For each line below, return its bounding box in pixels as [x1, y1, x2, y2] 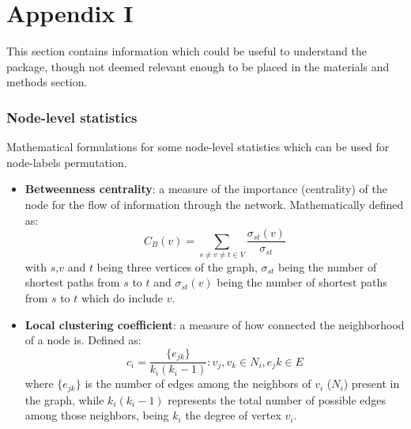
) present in [343, 375, 400, 392]
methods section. [6, 74, 88, 90]
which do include [81, 290, 164, 306]
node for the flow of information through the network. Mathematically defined [25, 196, 404, 212]
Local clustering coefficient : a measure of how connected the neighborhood [25, 316, 405, 332]
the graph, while [25, 391, 104, 408]
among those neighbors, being [25, 407, 169, 423]
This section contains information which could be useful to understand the [6, 43, 367, 59]
